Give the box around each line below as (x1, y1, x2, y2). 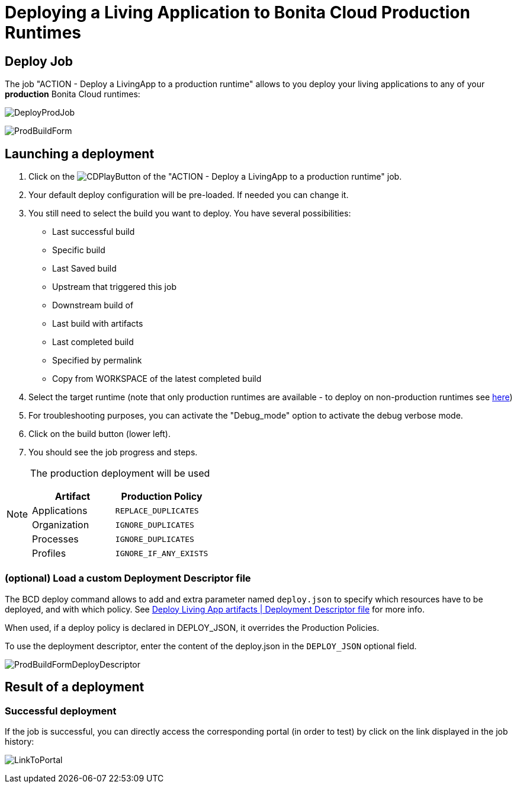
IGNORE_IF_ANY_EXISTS (115, 548, 208, 558)
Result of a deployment (5, 679, 144, 695)
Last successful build (52, 226, 135, 237)
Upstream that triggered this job (52, 282, 176, 292)
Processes (32, 533, 79, 545)
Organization (32, 519, 89, 531)
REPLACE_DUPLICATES (115, 506, 199, 515)
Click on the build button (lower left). (28, 429, 171, 439)
